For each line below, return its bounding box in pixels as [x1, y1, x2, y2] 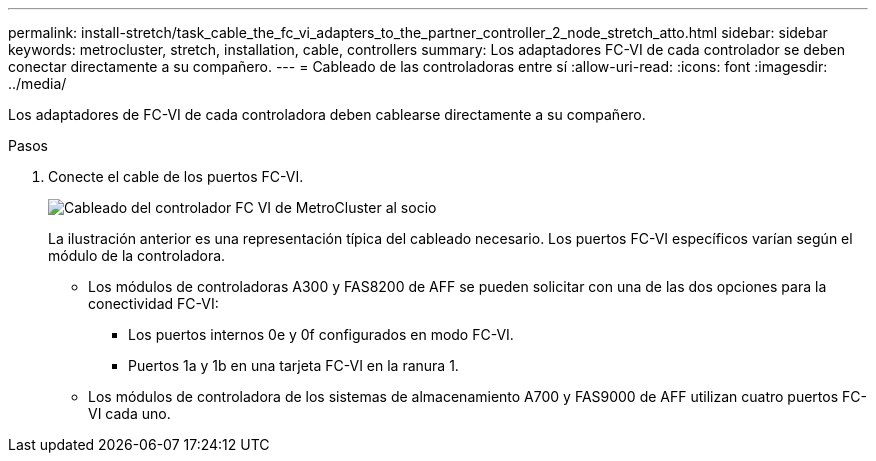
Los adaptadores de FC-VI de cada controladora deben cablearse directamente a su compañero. [8, 106, 646, 123]
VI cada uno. [88, 405, 171, 422]
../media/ [8, 75, 67, 92]
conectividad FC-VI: [88, 295, 219, 312]
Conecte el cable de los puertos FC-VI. [48, 168, 304, 185]
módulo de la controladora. [48, 247, 226, 264]
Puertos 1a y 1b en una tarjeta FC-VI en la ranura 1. [128, 357, 459, 374]
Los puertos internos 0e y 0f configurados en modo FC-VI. [128, 326, 514, 343]
